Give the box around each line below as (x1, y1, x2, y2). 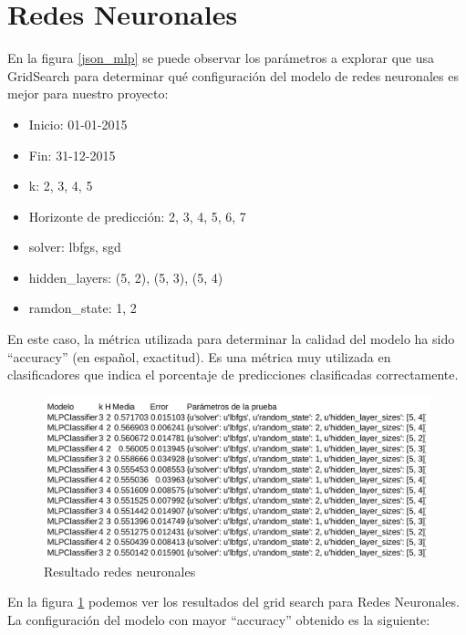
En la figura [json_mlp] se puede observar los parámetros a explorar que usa (7, 48, 435, 68)
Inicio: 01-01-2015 (28, 114, 128, 133)
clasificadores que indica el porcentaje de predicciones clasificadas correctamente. (7, 365, 459, 384)
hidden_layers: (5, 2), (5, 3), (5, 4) (28, 267, 223, 286)
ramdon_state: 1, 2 (28, 298, 137, 317)
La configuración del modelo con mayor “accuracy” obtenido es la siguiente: (7, 609, 430, 629)
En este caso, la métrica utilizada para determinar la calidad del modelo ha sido (7, 329, 455, 349)
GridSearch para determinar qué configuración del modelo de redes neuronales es (7, 66, 459, 85)
